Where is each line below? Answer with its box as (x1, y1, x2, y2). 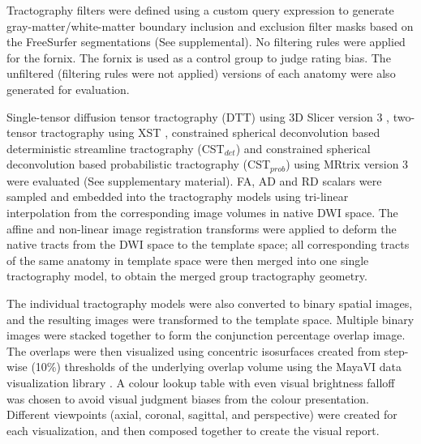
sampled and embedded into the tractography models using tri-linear (6, 188, 349, 205)
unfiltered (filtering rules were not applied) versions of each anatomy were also (6, 65, 396, 82)
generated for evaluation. (6, 80, 130, 97)
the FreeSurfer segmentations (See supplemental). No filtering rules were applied (6, 33, 406, 50)
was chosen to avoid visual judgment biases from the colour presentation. (6, 390, 370, 407)
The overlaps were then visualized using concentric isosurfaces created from (6, 342, 381, 359)
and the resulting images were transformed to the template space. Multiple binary (6, 310, 415, 327)
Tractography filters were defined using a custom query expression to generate (6, 2, 394, 18)
